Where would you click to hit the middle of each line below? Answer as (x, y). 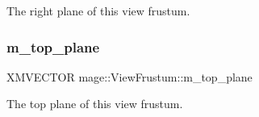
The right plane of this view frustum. (98, 10)
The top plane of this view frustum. (95, 104)
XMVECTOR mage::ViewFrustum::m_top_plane (129, 76)
